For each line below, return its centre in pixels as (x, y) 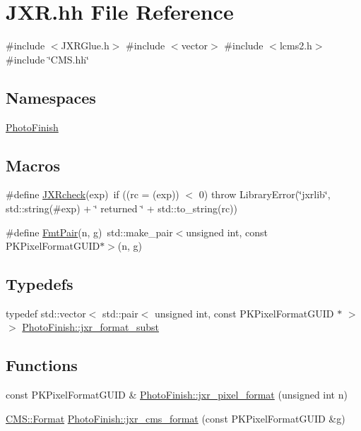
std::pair (120, 313)
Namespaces (51, 97)
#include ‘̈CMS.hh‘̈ (47, 59)
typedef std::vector (46, 313)
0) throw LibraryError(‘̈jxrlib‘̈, (265, 194)
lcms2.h (296, 45)
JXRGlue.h (85, 45)
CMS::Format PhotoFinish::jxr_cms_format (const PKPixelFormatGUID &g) (176, 418)
